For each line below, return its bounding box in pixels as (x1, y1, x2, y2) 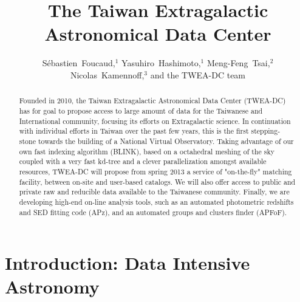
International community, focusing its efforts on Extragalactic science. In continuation (19, 115, 291, 126)
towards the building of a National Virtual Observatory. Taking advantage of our (38, 136, 294, 146)
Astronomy (5, 274, 100, 299)
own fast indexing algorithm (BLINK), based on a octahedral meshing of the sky (19, 146, 274, 156)
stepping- (251, 126, 281, 136)
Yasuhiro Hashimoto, (121, 57, 201, 69)
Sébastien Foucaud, (42, 57, 115, 69)
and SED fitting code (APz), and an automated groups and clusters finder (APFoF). (19, 207, 287, 217)
